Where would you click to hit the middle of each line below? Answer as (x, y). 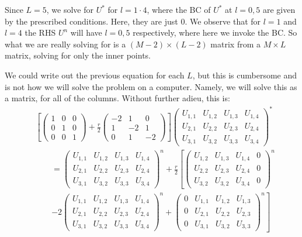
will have (86, 32)
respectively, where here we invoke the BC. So (215, 32)
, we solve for (70, 9)
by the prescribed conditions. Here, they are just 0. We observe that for (133, 21)
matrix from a (236, 44)
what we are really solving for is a (65, 44)
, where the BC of (179, 9)
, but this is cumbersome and (245, 75)
